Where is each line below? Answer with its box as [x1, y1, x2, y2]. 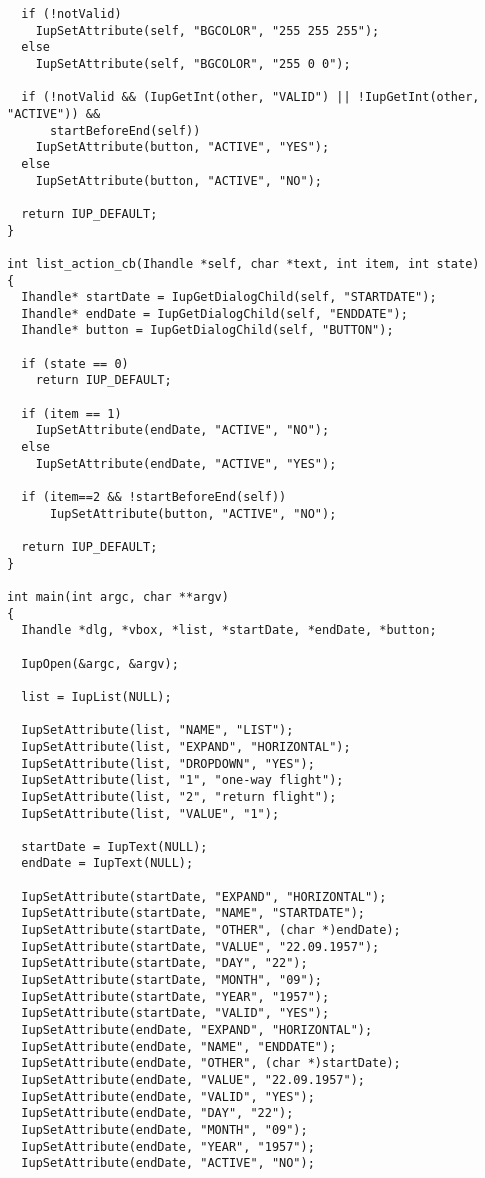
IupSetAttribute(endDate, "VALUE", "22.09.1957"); [21, 1073, 365, 1087]
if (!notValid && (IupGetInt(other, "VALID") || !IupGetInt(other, [21, 90, 480, 105]
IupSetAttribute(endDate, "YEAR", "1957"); [21, 1139, 315, 1154]
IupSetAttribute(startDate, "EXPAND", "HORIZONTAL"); [21, 889, 387, 904]
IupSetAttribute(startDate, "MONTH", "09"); [21, 973, 322, 988]
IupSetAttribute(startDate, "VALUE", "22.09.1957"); [21, 939, 380, 954]
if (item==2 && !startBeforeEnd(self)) [21, 490, 287, 505]
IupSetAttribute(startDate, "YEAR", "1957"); [21, 989, 330, 1004]
